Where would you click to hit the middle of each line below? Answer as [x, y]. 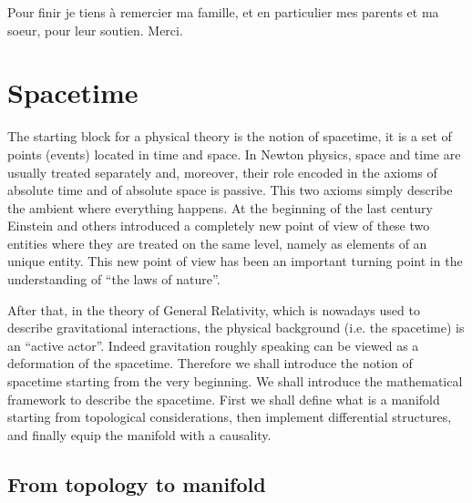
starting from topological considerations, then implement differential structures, [230, 417]
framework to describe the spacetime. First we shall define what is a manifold [224, 399]
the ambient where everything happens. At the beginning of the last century [220, 207]
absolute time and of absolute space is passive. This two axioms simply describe [230, 190]
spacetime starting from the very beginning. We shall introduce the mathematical [235, 381]
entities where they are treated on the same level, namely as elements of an [217, 243]
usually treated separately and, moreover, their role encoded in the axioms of [222, 172]
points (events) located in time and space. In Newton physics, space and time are [234, 154]
